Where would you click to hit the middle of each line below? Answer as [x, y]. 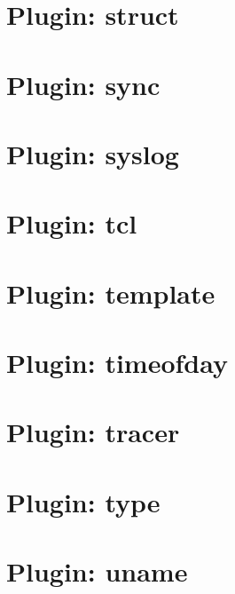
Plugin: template [111, 293]
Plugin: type [83, 501]
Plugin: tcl [72, 223]
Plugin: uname [97, 571]
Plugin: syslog [93, 153]
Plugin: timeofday [117, 363]
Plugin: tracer [93, 432]
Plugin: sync [83, 84]
